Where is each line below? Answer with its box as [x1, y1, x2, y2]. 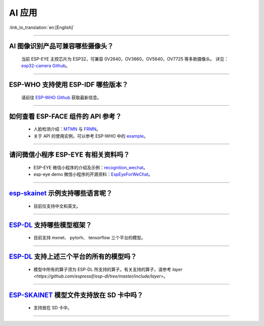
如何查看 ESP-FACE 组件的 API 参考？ [9, 112, 122, 120]
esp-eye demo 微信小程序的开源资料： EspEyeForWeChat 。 [33, 171, 153, 177]
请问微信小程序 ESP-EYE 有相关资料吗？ [9, 151, 130, 159]
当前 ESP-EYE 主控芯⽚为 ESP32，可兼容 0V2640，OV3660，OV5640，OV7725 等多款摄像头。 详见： [21, 56, 229, 62]
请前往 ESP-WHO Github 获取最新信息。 [21, 94, 102, 100]
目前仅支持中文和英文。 [33, 203, 81, 209]
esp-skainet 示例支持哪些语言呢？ [9, 189, 112, 198]
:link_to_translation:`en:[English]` [9, 24, 75, 30]
